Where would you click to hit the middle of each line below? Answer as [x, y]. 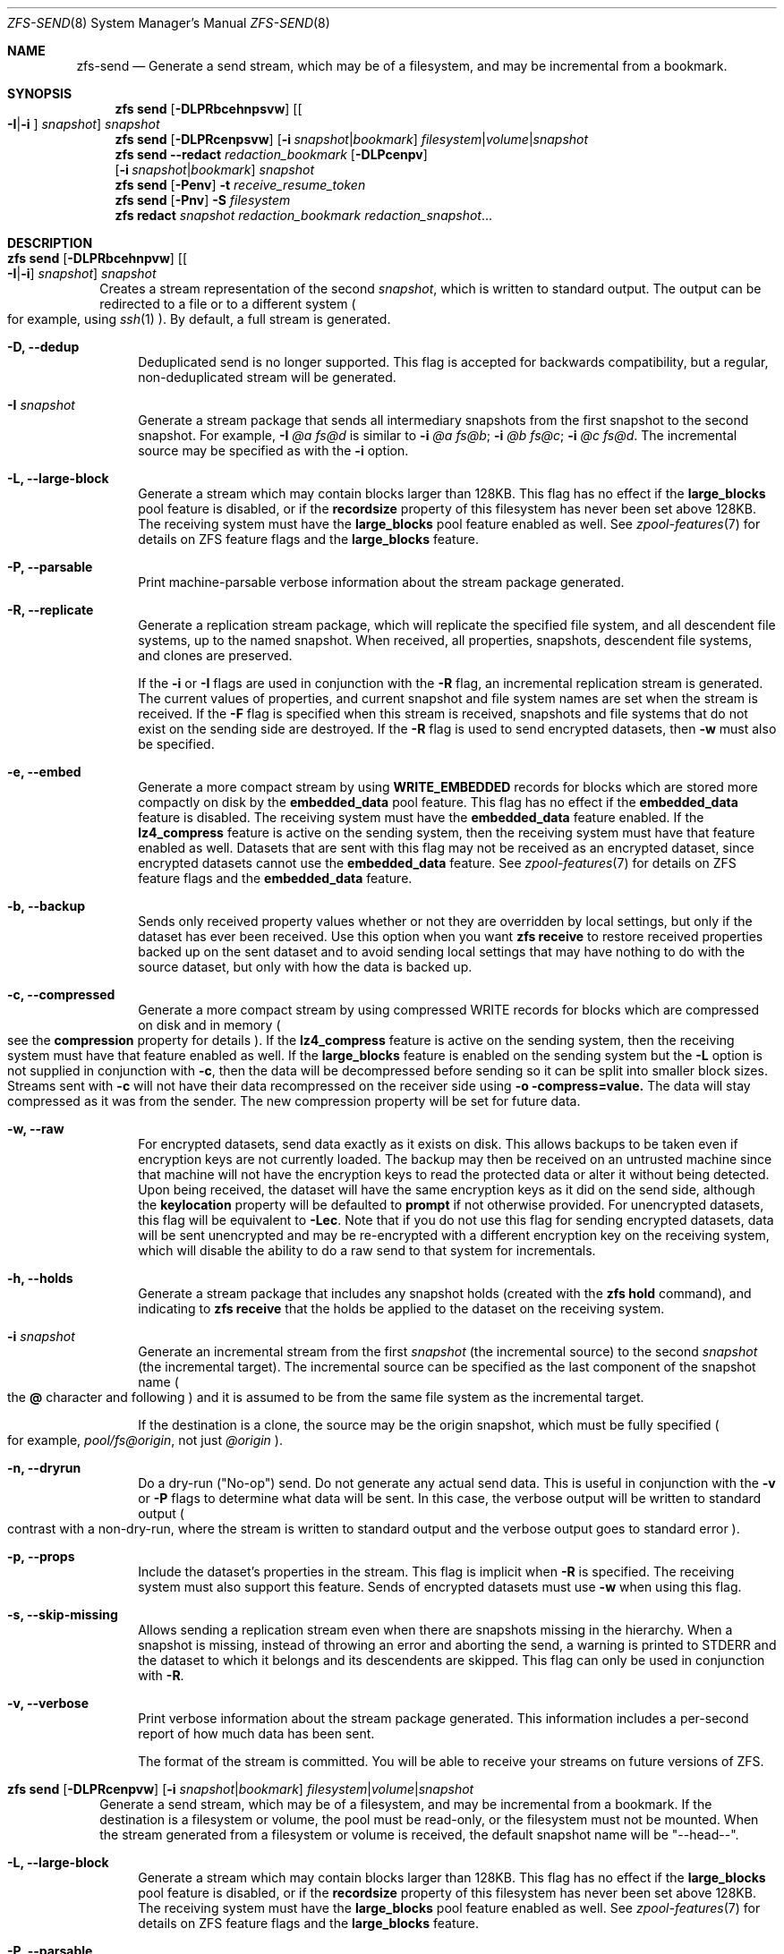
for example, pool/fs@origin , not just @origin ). [145, 1440]
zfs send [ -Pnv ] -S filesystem [203, 200]
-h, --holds [40, 1278]
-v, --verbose [48, 1703]
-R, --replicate [51, 610]
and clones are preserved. [215, 655]
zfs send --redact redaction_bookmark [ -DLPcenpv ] [271, 154]
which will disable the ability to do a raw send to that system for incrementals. [367, 1250]
